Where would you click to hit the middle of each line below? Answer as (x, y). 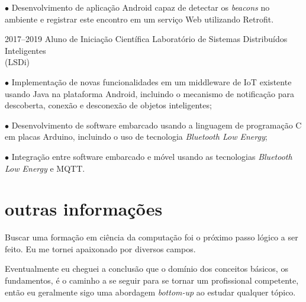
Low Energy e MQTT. (45, 168)
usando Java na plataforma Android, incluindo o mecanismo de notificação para (149, 93)
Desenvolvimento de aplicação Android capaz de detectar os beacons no (141, 7)
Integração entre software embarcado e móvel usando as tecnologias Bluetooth (152, 156)
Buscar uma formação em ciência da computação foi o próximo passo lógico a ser (152, 237)
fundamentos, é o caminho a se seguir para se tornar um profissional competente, (152, 280)
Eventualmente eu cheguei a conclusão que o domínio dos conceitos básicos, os (146, 269)
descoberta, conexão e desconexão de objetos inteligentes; (108, 105)
